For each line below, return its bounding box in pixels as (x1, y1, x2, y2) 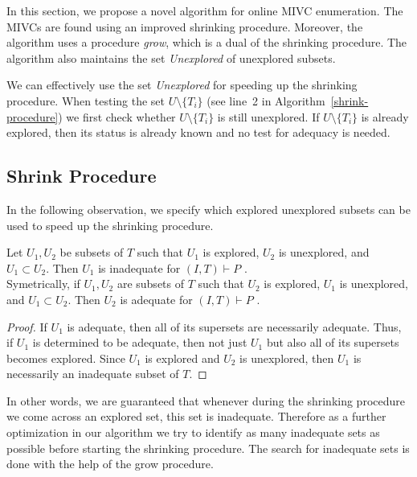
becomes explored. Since (6, 349, 125, 366)
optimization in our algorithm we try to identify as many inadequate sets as (6, 424, 380, 441)
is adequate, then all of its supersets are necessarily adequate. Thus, (67, 318, 402, 335)
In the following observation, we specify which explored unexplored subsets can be (6, 200, 411, 217)
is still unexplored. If (217, 108, 320, 125)
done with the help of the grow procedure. (6, 455, 214, 472)
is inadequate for (98, 259, 181, 276)
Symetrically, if (6, 275, 80, 292)
